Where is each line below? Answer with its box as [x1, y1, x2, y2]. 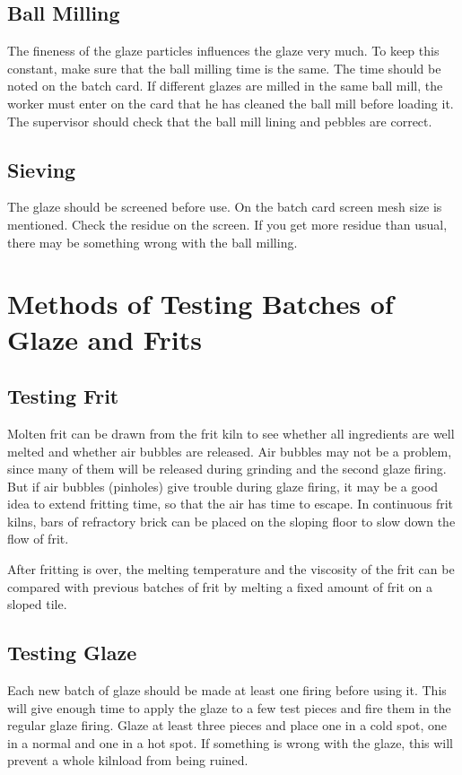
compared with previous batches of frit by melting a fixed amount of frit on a [7, 577, 432, 596]
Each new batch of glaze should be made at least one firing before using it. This [7, 681, 447, 700]
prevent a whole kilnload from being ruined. [7, 751, 248, 770]
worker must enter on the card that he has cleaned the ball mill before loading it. [7, 93, 454, 112]
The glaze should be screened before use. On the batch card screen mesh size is [7, 197, 442, 216]
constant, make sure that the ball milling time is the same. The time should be [7, 58, 441, 77]
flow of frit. [7, 529, 69, 548]
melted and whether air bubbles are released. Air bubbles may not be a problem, [7, 441, 452, 460]
